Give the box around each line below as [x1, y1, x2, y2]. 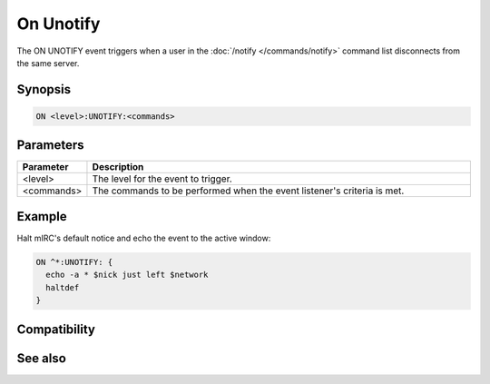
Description [92, 161, 144, 173]
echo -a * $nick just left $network [45, 270, 209, 281]
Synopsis [16, 82, 72, 97]
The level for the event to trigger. [92, 172, 233, 185]
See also [16, 350, 67, 366]
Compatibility [16, 321, 95, 337]
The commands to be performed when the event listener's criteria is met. [92, 184, 405, 197]
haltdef [45, 282, 80, 292]
